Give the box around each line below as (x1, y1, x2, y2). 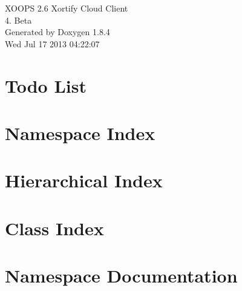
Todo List (5, 73, 87, 98)
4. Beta (5, 13, 32, 26)
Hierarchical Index (5, 168, 163, 193)
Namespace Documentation (5, 263, 238, 288)
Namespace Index (5, 120, 155, 145)
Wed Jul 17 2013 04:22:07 (5, 37, 100, 50)
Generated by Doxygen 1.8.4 (5, 25, 110, 38)
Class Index (5, 215, 104, 240)
